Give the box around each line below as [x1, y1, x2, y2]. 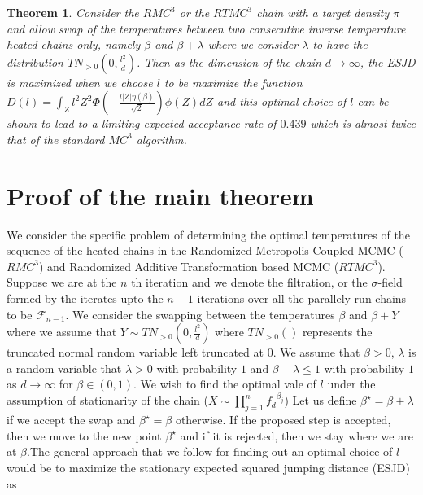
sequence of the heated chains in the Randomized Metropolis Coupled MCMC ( [7, 242, 403, 259]
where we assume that [7, 323, 117, 340]
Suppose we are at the [7, 274, 117, 291]
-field [377, 274, 403, 291]
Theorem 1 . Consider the [7, 4, 139, 20]
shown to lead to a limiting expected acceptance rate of [7, 115, 277, 132]
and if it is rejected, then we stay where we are [180, 427, 413, 444]
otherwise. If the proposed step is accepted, [175, 411, 391, 428]
